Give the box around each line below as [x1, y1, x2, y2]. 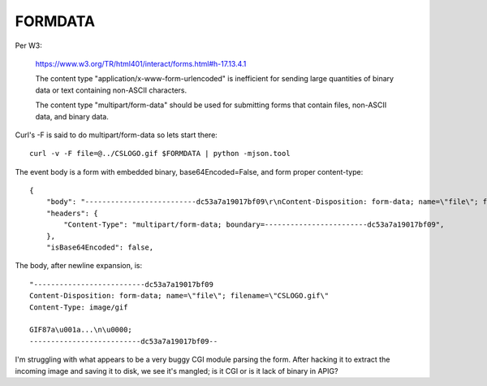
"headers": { [45, 208, 98, 218]
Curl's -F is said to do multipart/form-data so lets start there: [15, 130, 218, 140]
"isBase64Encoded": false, [45, 243, 154, 252]
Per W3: [15, 41, 42, 50]
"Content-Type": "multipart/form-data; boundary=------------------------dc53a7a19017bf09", [63, 220, 445, 229]
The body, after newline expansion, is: [15, 261, 142, 271]
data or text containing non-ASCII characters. [35, 85, 187, 95]
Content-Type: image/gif [29, 302, 128, 312]
